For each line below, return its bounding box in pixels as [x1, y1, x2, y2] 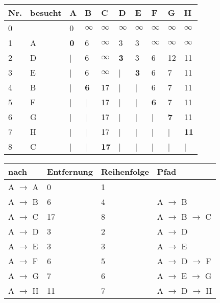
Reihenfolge [101, 166, 149, 177]
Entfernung [47, 166, 93, 177]
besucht [30, 7, 62, 18]
